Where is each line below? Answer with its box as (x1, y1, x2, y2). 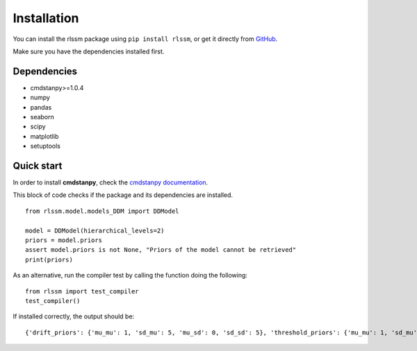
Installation (13, 10, 79, 26)
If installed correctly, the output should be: (13, 312, 135, 320)
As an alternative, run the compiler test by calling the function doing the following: (13, 271, 248, 280)
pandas (30, 103, 52, 111)
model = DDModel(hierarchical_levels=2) (25, 226, 165, 234)
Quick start (13, 160, 63, 171)
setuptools (30, 142, 60, 151)
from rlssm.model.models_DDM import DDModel (25, 207, 180, 215)
